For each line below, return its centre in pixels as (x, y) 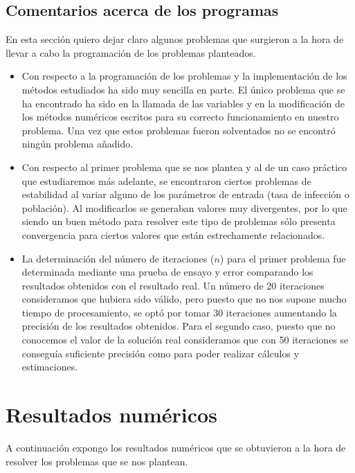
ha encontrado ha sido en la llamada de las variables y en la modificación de (183, 103)
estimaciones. (50, 367)
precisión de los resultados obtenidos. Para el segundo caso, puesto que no (179, 326)
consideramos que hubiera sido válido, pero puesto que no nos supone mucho (184, 299)
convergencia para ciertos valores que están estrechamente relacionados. (173, 234)
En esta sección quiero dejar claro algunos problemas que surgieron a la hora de (175, 39)
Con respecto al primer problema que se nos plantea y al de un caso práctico (184, 167)
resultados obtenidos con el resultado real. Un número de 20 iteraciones (173, 285)
